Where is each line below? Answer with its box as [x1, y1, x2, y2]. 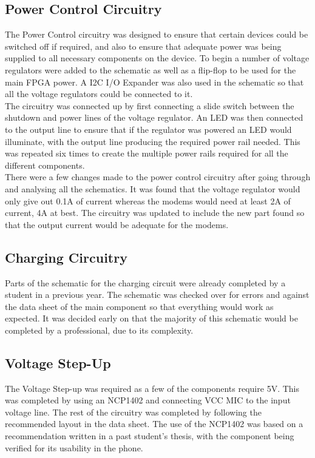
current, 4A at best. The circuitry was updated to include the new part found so [5, 206, 305, 219]
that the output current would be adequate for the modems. [5, 218, 229, 231]
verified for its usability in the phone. [5, 441, 143, 454]
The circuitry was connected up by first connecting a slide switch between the [5, 99, 294, 112]
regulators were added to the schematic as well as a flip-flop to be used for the [5, 63, 296, 76]
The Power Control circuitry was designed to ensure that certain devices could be [5, 28, 308, 41]
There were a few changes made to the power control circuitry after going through [5, 170, 311, 183]
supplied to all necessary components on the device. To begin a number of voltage [5, 52, 310, 64]
